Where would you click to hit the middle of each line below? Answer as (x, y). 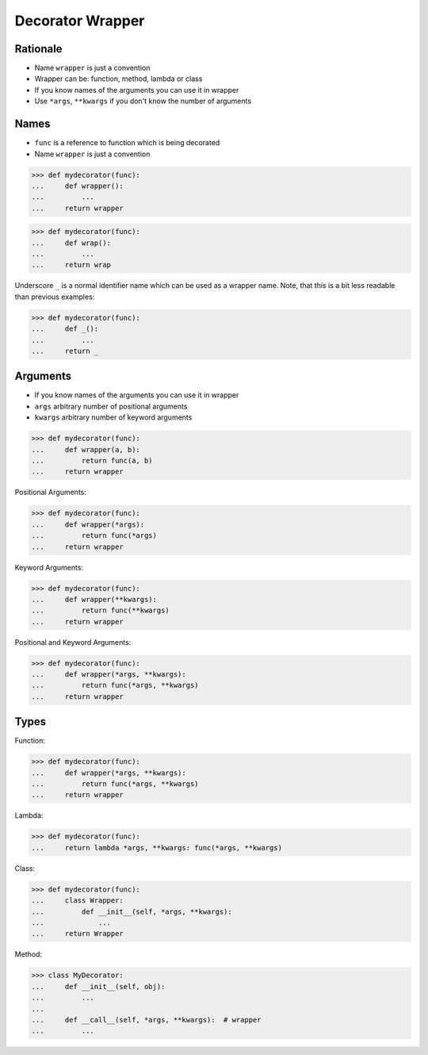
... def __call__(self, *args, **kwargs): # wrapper (146, 1020)
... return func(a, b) (92, 461)
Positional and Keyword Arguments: (73, 642)
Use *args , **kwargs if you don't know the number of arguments (143, 101)
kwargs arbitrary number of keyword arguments (113, 417)
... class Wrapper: (78, 901)
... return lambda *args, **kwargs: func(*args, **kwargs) (157, 848)
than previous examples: (55, 297)
